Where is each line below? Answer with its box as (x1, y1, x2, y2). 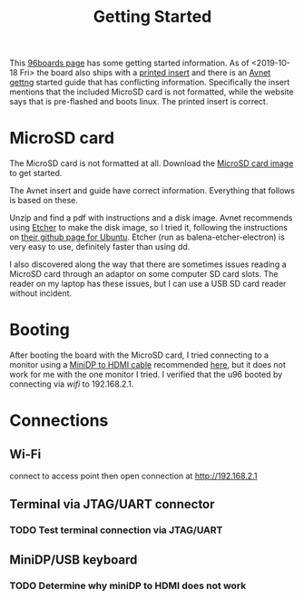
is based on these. (9, 195, 79, 206)
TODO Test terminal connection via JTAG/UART (9, 524, 223, 536)
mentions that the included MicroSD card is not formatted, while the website (9, 86, 294, 97)
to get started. (9, 168, 63, 179)
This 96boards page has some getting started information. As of (9, 57, 250, 69)
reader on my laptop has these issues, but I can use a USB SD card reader (9, 279, 287, 290)
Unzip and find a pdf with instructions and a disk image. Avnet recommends (9, 212, 293, 223)
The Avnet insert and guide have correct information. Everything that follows (9, 185, 295, 196)
